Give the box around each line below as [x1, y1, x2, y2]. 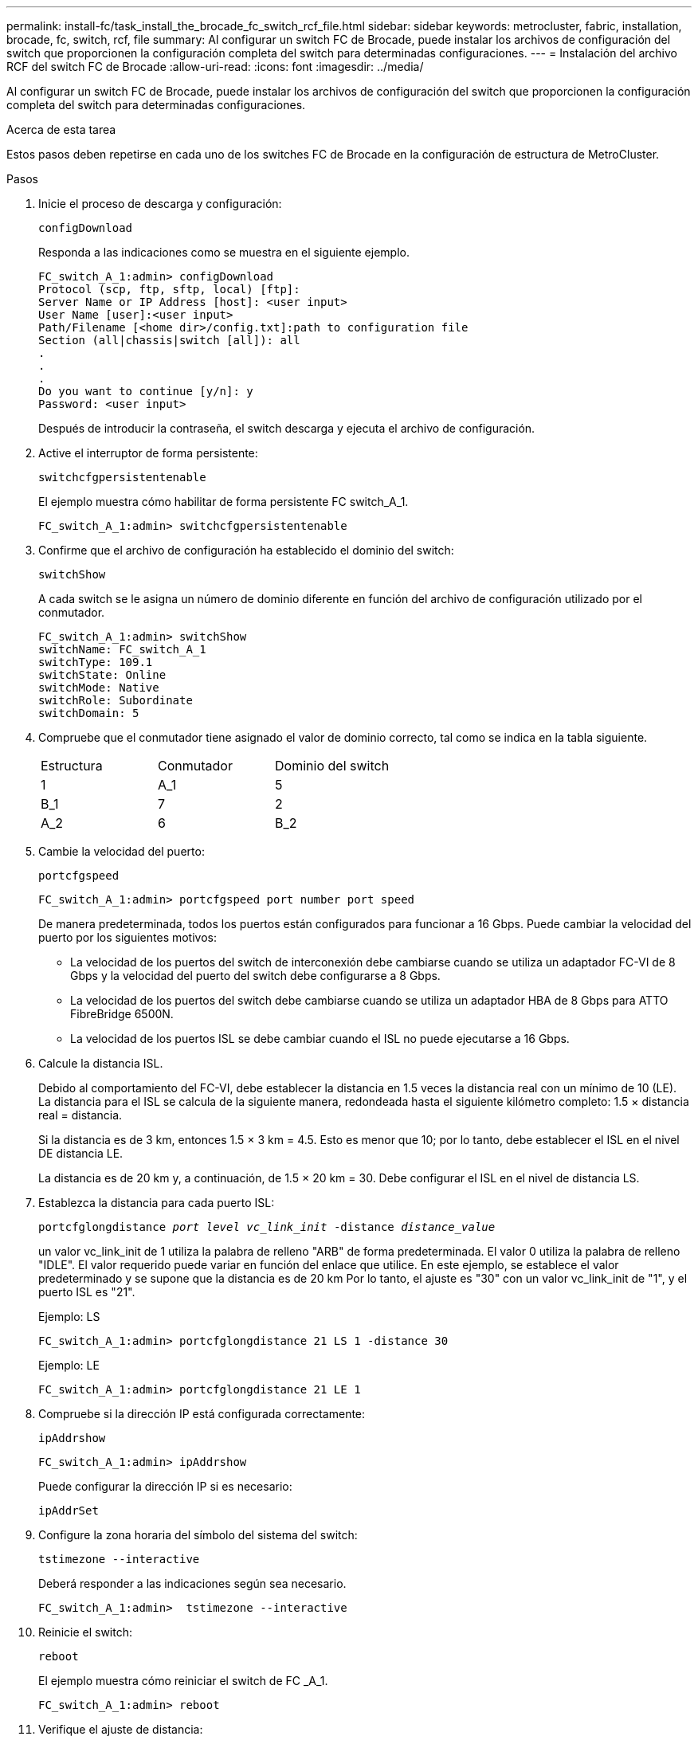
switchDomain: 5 [38, 707, 139, 719]
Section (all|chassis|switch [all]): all [38, 334, 300, 347]
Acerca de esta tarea [6, 123, 116, 136]
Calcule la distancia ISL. [38, 1056, 163, 1070]
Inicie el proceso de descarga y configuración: [38, 197, 282, 210]
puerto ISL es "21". [38, 1285, 135, 1299]
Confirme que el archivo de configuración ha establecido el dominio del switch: [38, 543, 454, 557]
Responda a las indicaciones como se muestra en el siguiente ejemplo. [38, 245, 410, 259]
